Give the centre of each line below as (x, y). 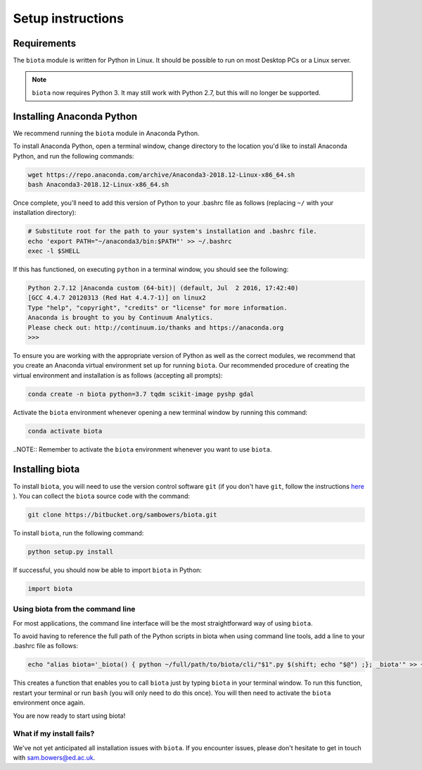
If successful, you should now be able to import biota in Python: (107, 570)
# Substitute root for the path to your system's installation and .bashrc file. (173, 231)
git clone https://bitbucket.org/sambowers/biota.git (122, 515)
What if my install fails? (54, 734)
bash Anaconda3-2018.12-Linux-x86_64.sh (98, 184)
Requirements (45, 43)
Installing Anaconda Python (75, 116)
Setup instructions (69, 18)
